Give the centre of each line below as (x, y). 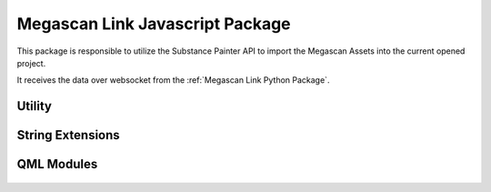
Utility (34, 106)
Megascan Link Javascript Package (154, 24)
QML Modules (57, 164)
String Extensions (68, 135)
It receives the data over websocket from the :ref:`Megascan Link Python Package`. (173, 80)
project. (31, 63)
